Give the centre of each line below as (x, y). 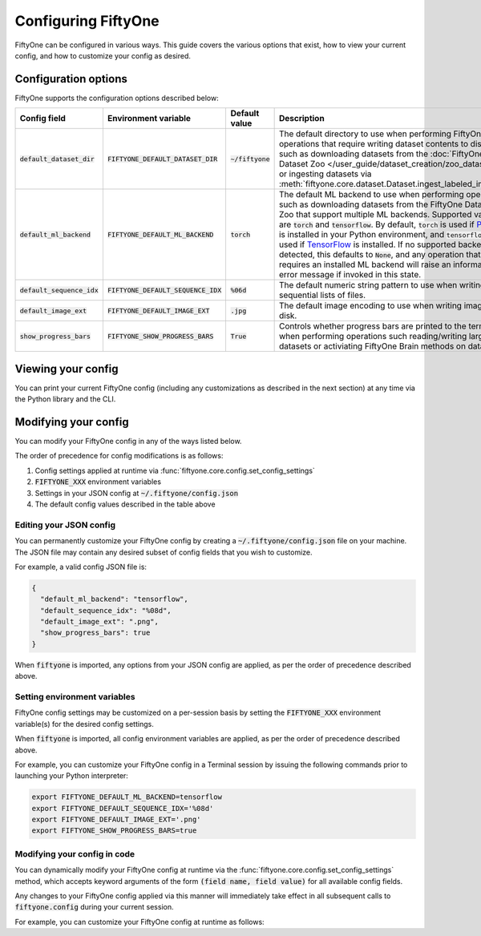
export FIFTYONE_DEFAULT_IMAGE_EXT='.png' (116, 820)
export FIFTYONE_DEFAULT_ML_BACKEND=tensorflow (127, 797)
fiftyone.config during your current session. (94, 907)
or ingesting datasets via (325, 174)
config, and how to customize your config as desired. (103, 55)
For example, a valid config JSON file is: (81, 567)
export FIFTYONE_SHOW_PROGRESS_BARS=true (114, 831)
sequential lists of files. (322, 295)
